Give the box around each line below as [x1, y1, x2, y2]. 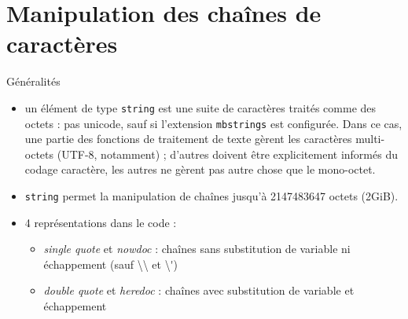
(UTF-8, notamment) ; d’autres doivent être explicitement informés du [57, 145, 398, 162]
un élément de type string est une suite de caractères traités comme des [24, 99, 377, 115]
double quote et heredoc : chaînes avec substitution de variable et [43, 282, 355, 299]
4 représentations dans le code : [24, 214, 177, 230]
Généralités [6, 73, 61, 90]
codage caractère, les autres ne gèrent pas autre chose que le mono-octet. [24, 161, 376, 178]
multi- [355, 130, 385, 147]
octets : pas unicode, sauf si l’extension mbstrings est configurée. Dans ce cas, [24, 115, 402, 131]
